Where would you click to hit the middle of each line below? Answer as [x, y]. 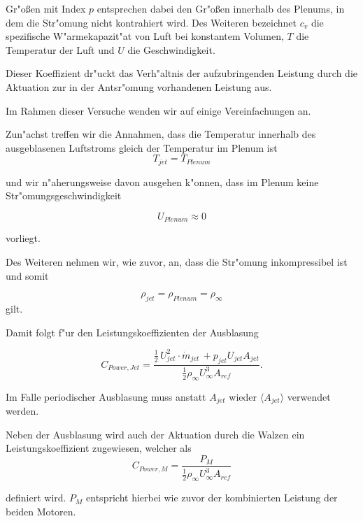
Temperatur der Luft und [60, 49]
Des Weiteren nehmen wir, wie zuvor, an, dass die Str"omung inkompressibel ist [177, 262]
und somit [27, 275]
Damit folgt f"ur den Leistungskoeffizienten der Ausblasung [132, 332]
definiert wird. [36, 498]
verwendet [309, 396]
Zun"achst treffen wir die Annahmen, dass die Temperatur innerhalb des [161, 134]
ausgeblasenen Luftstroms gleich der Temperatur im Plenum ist [142, 147]
